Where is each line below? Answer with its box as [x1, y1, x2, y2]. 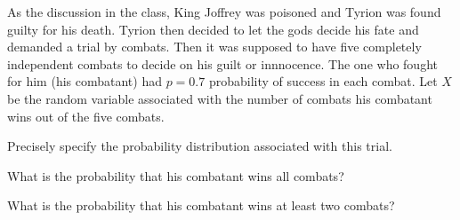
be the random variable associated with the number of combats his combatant [7, 89, 432, 107]
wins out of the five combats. [7, 106, 165, 125]
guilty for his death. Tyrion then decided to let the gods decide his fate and [7, 20, 419, 38]
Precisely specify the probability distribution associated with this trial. [7, 137, 392, 155]
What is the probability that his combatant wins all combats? [7, 166, 344, 185]
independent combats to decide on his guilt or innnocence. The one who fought [7, 54, 438, 73]
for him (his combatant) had [7, 72, 162, 90]
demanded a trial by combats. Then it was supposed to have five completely [7, 37, 422, 56]
